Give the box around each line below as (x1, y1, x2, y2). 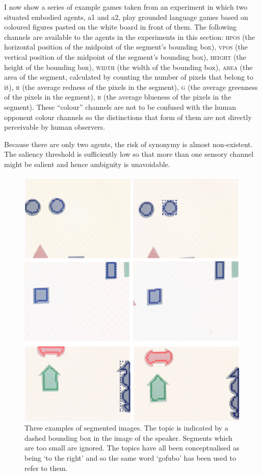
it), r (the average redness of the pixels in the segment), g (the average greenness (4, 81, 258, 92)
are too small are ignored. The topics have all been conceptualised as (24, 442, 240, 453)
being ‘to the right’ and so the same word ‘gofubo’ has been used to (24, 453, 236, 463)
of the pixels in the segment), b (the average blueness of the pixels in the (4, 91, 231, 102)
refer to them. (24, 462, 68, 473)
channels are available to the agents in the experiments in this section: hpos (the (4, 31, 255, 42)
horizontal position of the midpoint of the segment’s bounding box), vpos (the (4, 41, 248, 52)
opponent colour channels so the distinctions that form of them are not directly (4, 111, 252, 122)
